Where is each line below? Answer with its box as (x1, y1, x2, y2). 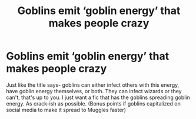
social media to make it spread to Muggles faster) (6, 106, 127, 113)
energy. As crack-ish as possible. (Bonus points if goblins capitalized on (6, 100, 181, 107)
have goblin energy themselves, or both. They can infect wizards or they (6, 87, 182, 94)
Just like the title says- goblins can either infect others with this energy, (6, 81, 180, 89)
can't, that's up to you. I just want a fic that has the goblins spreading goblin (6, 94, 190, 101)
